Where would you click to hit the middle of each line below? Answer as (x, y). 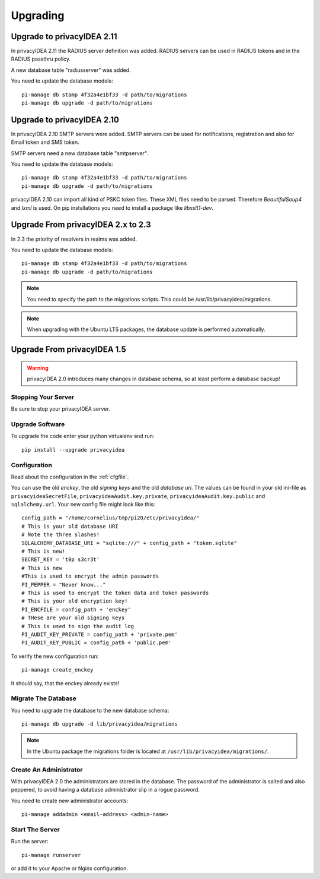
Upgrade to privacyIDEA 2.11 (64, 37)
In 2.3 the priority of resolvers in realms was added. (74, 239)
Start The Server (36, 829)
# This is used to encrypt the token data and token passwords (115, 593)
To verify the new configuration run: (55, 656)
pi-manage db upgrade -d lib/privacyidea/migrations (100, 724)
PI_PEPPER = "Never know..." (64, 585)
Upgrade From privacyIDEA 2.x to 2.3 (81, 225)
